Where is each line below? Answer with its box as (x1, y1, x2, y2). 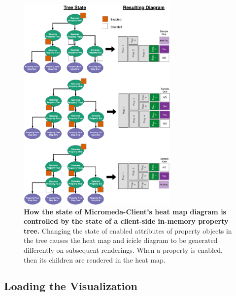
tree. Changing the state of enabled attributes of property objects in (24, 225, 232, 236)
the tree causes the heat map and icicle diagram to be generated (24, 235, 218, 245)
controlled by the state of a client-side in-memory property (24, 216, 229, 226)
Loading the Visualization (4, 278, 138, 294)
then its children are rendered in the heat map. (24, 254, 166, 265)
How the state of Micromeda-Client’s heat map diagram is (24, 206, 226, 216)
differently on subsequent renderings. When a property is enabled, (24, 244, 223, 255)
